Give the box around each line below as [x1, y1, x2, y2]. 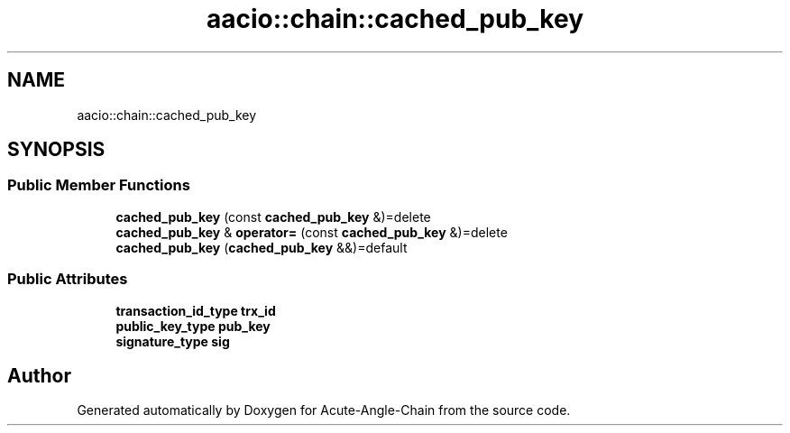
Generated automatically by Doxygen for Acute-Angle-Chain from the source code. [77, 402, 571, 419]
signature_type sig [115, 333, 230, 349]
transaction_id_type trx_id [115, 302, 276, 318]
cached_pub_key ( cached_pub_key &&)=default [115, 239, 408, 255]
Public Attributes [7, 270, 128, 289]
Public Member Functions [7, 176, 190, 195]
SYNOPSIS [7, 138, 106, 161]
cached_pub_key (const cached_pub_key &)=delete [115, 208, 431, 225]
